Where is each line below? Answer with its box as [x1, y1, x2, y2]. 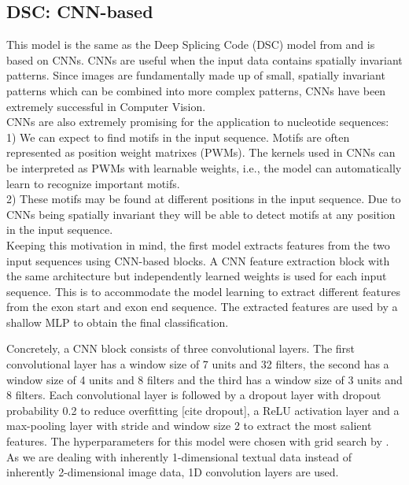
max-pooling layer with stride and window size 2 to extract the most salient [6, 417, 372, 434]
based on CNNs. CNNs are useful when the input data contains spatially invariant [6, 51, 403, 68]
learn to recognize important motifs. [6, 175, 180, 191]
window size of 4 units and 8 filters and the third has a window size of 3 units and [6, 371, 403, 387]
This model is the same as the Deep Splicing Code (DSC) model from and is [6, 36, 375, 53]
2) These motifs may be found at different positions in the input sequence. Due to [6, 191, 401, 207]
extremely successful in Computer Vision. [6, 98, 206, 114]
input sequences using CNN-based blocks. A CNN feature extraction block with [6, 252, 390, 268]
